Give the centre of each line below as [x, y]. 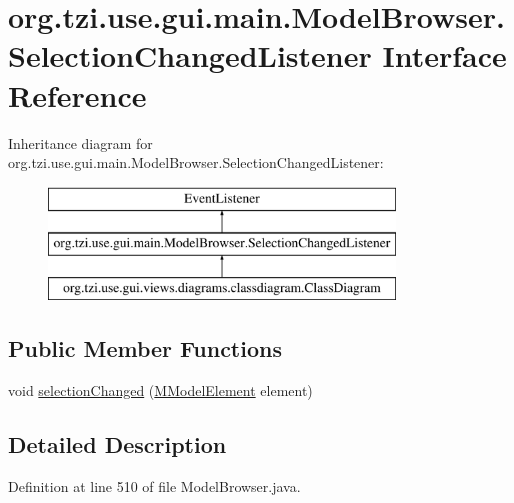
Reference [77, 94]
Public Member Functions [145, 348]
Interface [444, 55]
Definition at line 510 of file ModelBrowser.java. [154, 485]
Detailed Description [117, 443]
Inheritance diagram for [80, 142]
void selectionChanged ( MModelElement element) [160, 389]
